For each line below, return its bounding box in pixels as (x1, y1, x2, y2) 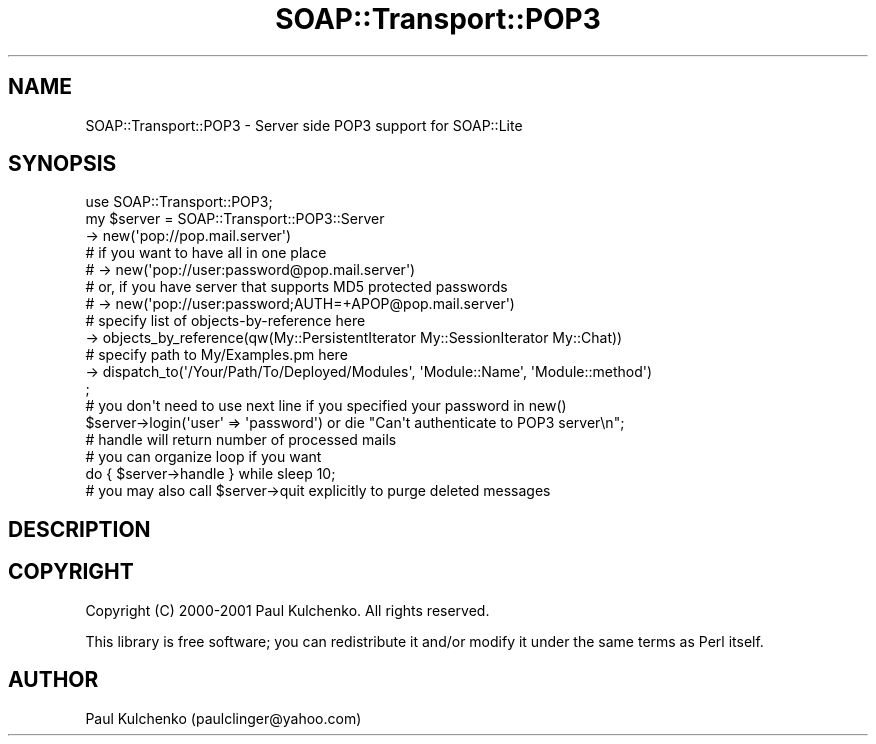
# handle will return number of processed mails (85, 431, 397, 449)
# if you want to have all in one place (85, 244, 327, 262)
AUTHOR (8, 667, 99, 693)
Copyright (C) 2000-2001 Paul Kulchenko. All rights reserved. (85, 601, 490, 619)
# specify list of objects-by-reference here (85, 312, 366, 330)
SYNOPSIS (8, 151, 117, 177)
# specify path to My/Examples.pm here (85, 346, 348, 364)
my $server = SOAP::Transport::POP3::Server (85, 210, 385, 228)
